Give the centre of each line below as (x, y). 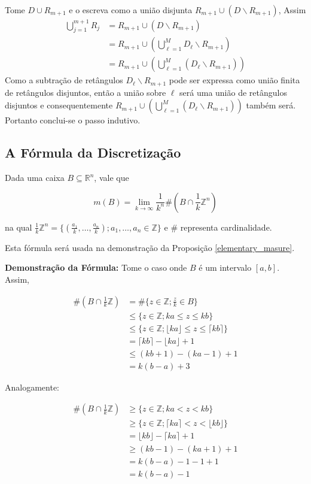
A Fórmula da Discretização (93, 152)
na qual (19, 227)
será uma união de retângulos (233, 92)
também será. (271, 105)
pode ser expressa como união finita (234, 80)
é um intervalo (225, 267)
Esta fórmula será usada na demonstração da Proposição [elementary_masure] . (150, 247)
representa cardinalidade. (226, 227)
